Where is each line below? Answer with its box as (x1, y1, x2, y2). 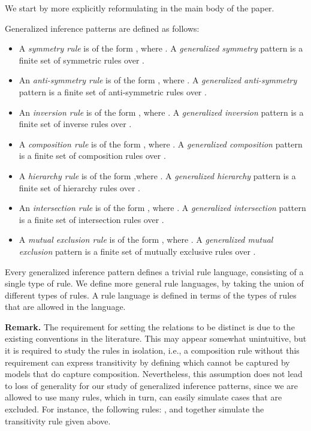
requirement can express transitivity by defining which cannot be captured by (5, 355, 290, 368)
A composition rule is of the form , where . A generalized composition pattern (19, 137, 303, 150)
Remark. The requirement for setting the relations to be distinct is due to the (5, 320, 295, 333)
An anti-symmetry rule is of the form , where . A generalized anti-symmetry (19, 74, 297, 86)
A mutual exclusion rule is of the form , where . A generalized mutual (19, 233, 273, 246)
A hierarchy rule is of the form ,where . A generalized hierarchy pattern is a (19, 169, 296, 182)
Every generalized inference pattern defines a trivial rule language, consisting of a (5, 265, 304, 278)
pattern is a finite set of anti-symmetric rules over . (19, 85, 207, 98)
